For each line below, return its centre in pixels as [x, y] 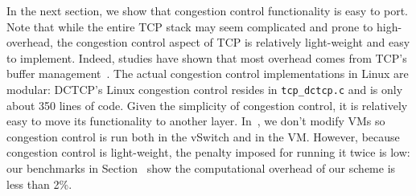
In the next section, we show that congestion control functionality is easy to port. [207, 10]
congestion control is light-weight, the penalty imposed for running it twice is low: [208, 152]
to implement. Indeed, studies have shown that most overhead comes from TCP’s [207, 57]
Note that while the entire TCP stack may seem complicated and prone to [190, 26]
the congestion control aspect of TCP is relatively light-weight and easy [233, 42]
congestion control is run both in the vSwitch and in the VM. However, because [203, 136]
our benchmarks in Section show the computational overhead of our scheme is [201, 168]
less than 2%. [39, 184]
